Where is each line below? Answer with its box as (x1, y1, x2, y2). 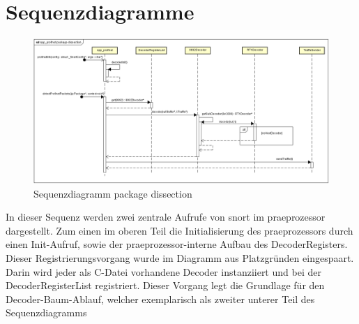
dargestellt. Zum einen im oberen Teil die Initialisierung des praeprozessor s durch (6, 223, 353, 237)
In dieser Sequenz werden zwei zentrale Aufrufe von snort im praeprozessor (6, 209, 326, 224)
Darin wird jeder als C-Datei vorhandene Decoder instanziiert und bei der (6, 264, 321, 279)
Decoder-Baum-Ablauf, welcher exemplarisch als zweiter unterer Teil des (6, 291, 315, 306)
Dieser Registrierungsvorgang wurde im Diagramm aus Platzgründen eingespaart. (6, 250, 354, 265)
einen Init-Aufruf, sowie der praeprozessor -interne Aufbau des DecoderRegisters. (6, 237, 348, 251)
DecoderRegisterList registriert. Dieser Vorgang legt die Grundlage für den (6, 278, 325, 293)
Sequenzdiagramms (6, 305, 87, 320)
